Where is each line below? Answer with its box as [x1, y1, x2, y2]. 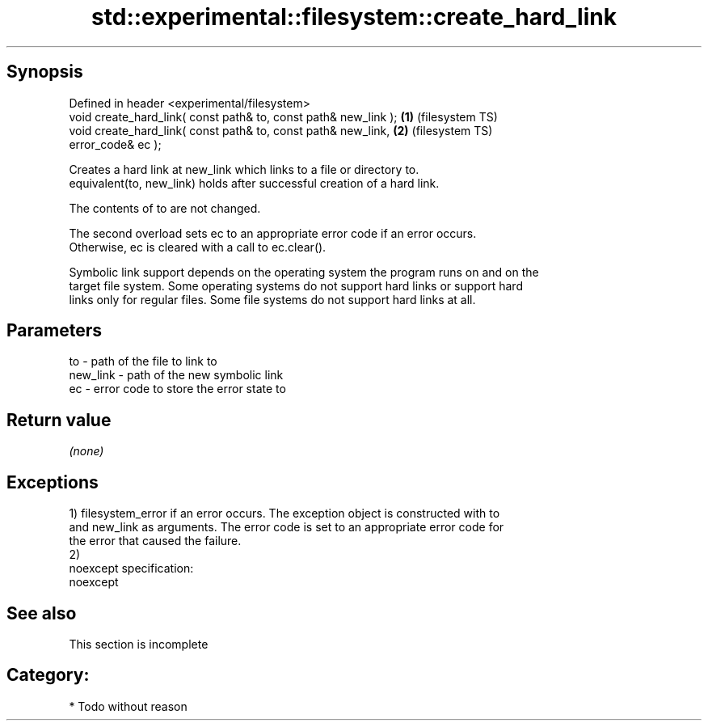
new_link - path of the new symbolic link [69, 368, 284, 383]
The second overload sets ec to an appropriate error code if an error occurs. [69, 226, 477, 240]
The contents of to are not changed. [69, 201, 261, 215]
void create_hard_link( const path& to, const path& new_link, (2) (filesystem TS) [69, 123, 493, 137]
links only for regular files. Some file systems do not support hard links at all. [69, 292, 476, 306]
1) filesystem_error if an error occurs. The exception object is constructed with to [69, 506, 500, 521]
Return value [6, 409, 112, 430]
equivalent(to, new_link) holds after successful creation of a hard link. [69, 175, 440, 190]
